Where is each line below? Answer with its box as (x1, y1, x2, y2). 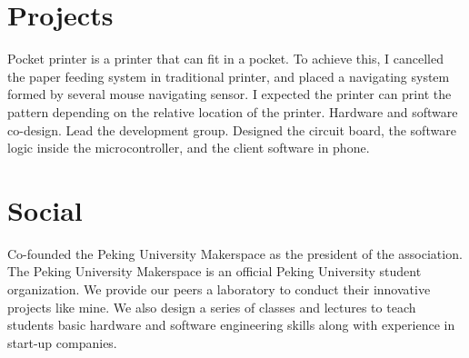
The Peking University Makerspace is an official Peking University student (7, 262, 422, 281)
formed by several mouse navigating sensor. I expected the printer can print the (7, 85, 452, 104)
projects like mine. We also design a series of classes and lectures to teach (7, 297, 416, 316)
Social (7, 191, 83, 228)
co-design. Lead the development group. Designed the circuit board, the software (7, 120, 456, 139)
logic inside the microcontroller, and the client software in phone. (7, 138, 370, 157)
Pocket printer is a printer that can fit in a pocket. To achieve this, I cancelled (7, 49, 444, 68)
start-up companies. (7, 333, 117, 352)
